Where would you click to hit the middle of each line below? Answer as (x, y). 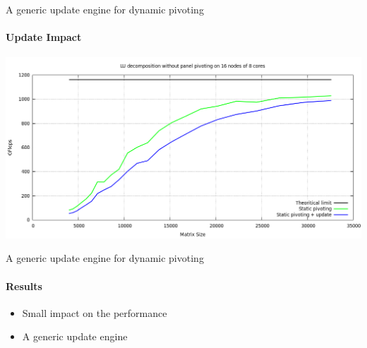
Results (24, 286)
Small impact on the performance (95, 312)
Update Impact (44, 37)
